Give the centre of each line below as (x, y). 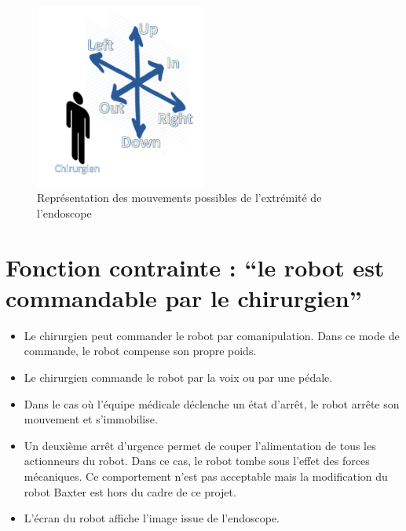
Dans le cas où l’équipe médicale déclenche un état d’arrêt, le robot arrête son (212, 403)
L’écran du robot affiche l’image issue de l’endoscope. (152, 518)
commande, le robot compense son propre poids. (140, 351)
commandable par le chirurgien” (184, 297)
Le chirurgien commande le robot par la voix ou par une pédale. (178, 377)
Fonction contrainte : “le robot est (195, 267)
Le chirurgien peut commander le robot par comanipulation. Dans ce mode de (212, 335)
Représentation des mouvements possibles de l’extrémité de (179, 198)
